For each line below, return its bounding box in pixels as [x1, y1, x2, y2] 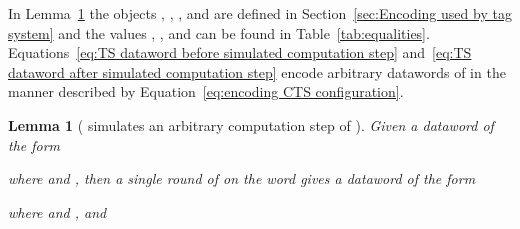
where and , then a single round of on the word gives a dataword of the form [8, 168, 476, 189]
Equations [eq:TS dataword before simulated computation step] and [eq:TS [8, 42, 472, 63]
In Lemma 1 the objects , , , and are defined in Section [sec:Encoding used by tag [8, 3, 512, 23]
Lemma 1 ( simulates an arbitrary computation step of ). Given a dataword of [8, 114, 494, 135]
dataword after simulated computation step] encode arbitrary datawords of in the [8, 61, 506, 82]
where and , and [8, 201, 107, 222]
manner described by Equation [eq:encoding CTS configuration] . [8, 81, 404, 102]
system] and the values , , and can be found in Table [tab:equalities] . [8, 22, 430, 43]
